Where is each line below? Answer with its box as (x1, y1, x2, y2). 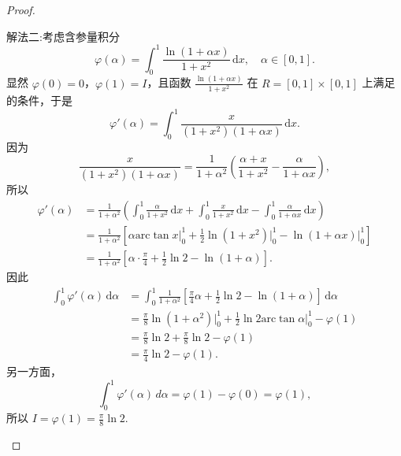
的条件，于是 (6, 91, 72, 108)
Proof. (6, 2, 35, 17)
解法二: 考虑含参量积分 (6, 28, 120, 44)
